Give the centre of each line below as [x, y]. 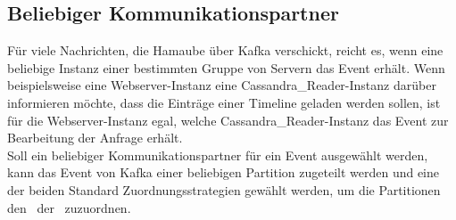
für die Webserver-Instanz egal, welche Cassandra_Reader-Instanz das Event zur [228, 120]
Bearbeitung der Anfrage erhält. [95, 138]
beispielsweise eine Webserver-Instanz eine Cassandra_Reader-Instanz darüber [222, 85]
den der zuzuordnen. [69, 207]
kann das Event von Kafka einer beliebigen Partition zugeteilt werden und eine [224, 172]
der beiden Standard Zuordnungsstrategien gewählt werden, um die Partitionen [224, 189]
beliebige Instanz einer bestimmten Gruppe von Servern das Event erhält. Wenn [226, 67]
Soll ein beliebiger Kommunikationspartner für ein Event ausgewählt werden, [218, 155]
